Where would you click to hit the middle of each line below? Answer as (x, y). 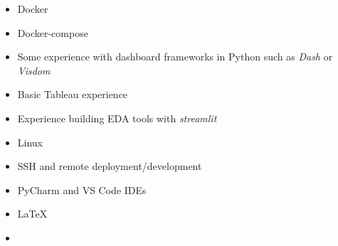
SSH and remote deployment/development (110, 166)
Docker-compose (53, 32)
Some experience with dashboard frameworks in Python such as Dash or (175, 57)
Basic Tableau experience (73, 94)
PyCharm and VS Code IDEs (82, 189)
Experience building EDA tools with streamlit (117, 118)
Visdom (34, 70)
